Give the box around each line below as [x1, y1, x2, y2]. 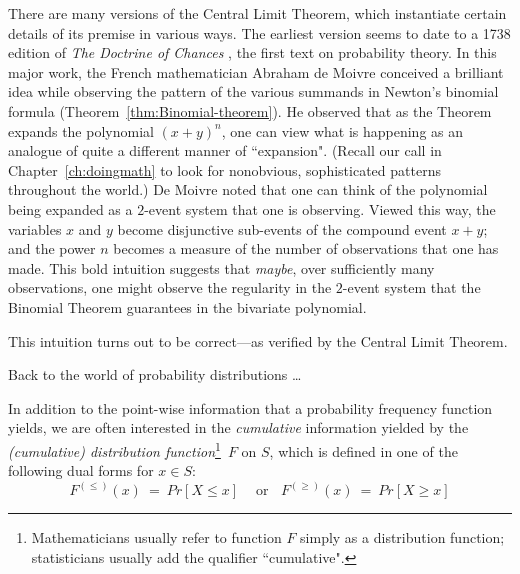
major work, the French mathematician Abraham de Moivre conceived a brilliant [8, 61, 504, 82]
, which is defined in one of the [269, 440, 458, 461]
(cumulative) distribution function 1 [8, 437, 221, 461]
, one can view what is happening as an [221, 120, 464, 141]
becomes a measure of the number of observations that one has [113, 238, 499, 259]
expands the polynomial [8, 120, 154, 141]
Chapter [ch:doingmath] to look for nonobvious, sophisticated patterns [8, 159, 441, 180]
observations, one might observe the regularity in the [8, 277, 332, 298]
